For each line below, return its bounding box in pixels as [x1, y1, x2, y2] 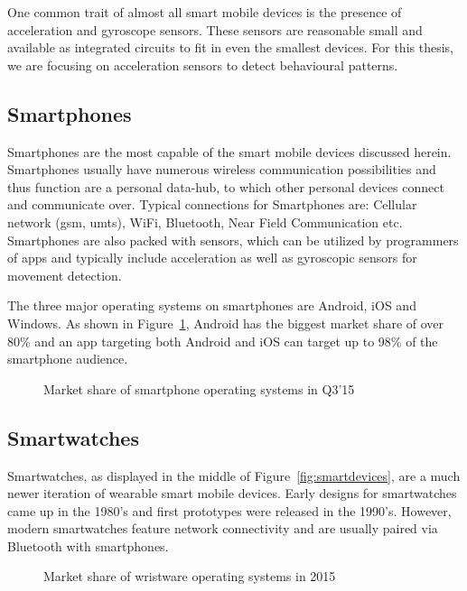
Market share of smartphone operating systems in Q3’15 [43, 379, 355, 398]
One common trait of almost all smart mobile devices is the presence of [7, 3, 402, 21]
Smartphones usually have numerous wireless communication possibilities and [7, 160, 436, 179]
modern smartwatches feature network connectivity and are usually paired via [7, 519, 438, 538]
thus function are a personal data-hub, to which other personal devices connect [7, 177, 444, 196]
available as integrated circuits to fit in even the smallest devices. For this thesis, [7, 38, 453, 57]
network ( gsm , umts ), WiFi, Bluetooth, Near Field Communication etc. [7, 212, 403, 231]
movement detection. [7, 265, 122, 284]
